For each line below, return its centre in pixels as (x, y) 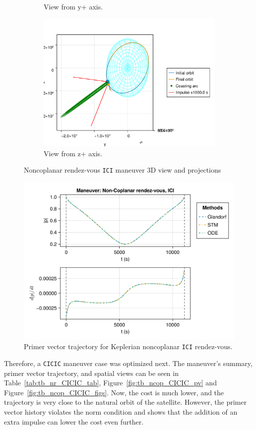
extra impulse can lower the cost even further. (74, 421)
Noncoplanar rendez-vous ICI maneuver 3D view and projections (123, 170)
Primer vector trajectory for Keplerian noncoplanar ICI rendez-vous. (128, 346)
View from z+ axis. (73, 153)
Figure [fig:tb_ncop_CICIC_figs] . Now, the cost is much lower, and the (114, 392)
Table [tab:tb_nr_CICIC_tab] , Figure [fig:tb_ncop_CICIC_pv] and (110, 383)
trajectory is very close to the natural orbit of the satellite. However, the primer (125, 402)
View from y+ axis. (73, 6)
